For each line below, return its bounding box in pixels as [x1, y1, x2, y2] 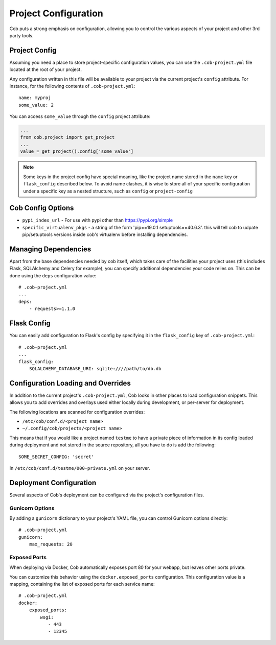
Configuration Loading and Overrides [9, 378, 131, 388]
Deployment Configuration [9, 478, 97, 487]
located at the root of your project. [9, 66, 82, 73]
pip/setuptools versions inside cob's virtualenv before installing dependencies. [22, 231, 188, 237]
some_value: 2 [18, 102, 54, 108]
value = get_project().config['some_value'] [20, 149, 134, 154]
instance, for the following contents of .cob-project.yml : [9, 83, 135, 89]
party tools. [9, 32, 34, 38]
